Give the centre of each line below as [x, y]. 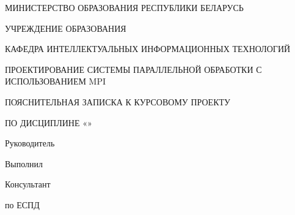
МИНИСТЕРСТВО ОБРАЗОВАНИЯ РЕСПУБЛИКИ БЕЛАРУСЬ [124, 7]
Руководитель [30, 143]
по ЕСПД [22, 204]
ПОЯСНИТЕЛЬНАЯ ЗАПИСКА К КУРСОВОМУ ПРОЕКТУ [118, 101]
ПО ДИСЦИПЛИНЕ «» [49, 122]
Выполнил [24, 163]
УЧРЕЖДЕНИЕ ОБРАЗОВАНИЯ [66, 28]
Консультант [28, 184]
